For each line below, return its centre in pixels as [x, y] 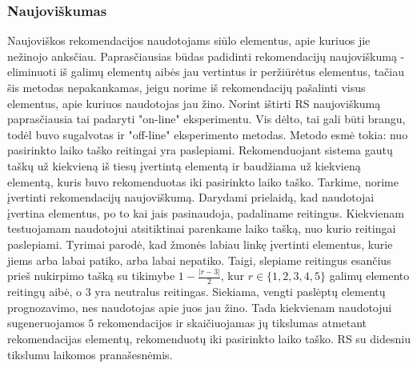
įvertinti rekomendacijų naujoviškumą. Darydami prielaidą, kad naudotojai [191, 197]
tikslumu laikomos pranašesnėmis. [90, 354]
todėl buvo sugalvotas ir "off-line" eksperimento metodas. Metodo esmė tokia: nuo [208, 134]
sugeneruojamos [46, 323]
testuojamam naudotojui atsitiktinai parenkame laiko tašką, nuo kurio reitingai [202, 228]
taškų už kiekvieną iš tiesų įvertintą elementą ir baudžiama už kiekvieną [184, 165]
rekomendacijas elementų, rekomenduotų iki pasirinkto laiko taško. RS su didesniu [209, 339]
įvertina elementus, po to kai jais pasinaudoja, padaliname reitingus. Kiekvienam [206, 212]
